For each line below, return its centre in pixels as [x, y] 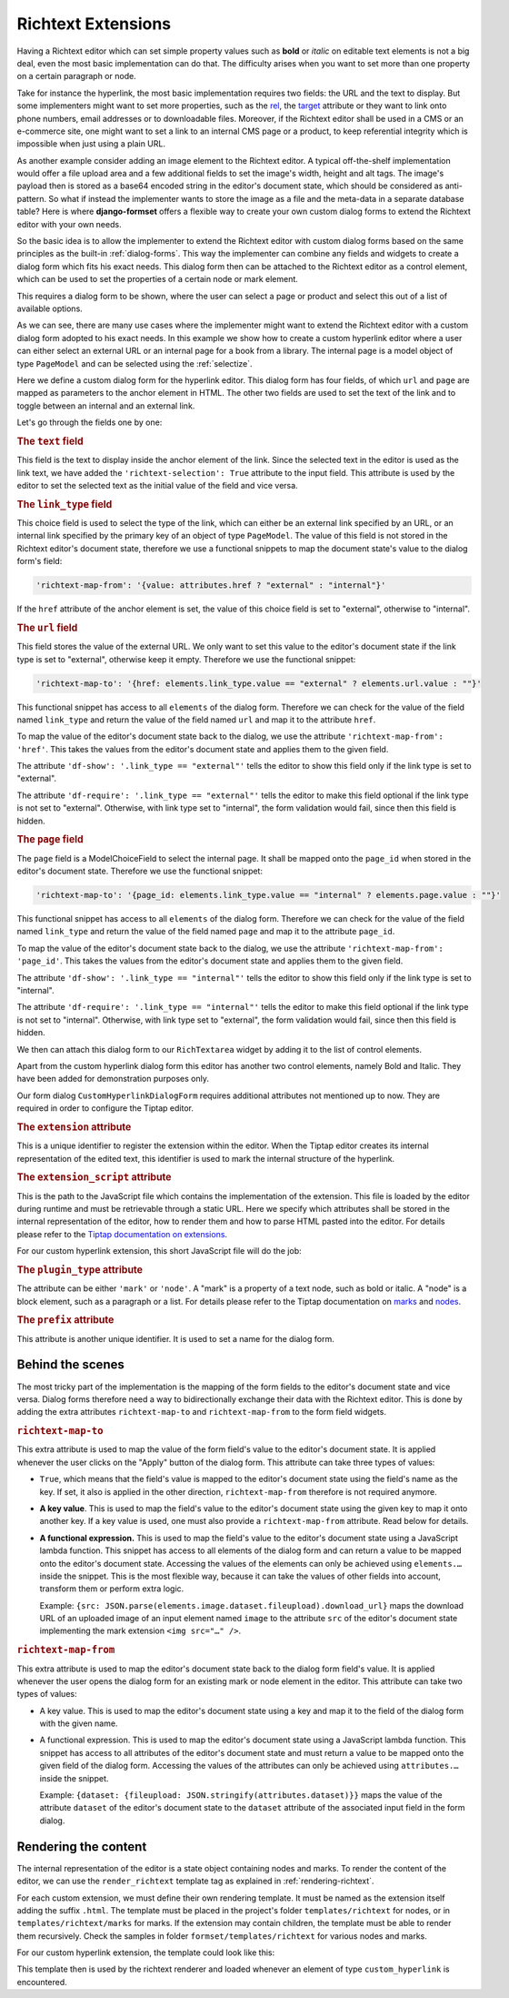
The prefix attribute [65, 1320]
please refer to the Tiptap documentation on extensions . [122, 1234]
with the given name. [79, 1723]
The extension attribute [74, 1126]
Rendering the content [82, 1847]
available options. [50, 308]
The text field [50, 441]
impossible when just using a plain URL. [91, 144]
